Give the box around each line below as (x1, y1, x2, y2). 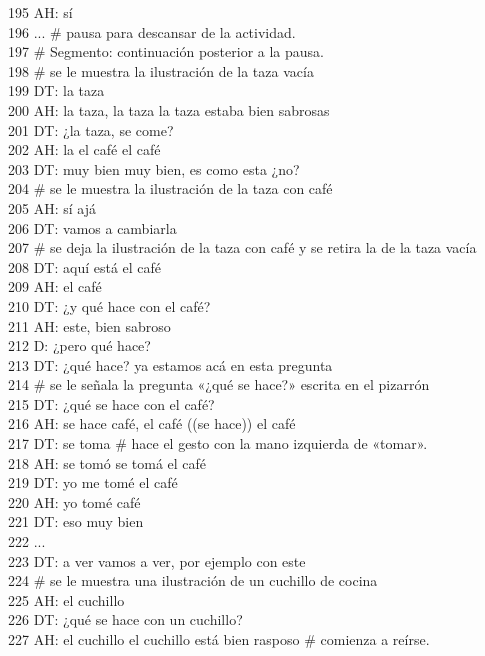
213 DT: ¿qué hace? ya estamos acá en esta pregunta (8, 354, 333, 375)
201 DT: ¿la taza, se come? (8, 119, 174, 140)
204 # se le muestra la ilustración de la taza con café (8, 178, 333, 199)
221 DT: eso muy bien (8, 511, 144, 532)
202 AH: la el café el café (8, 139, 161, 160)
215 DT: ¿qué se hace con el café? (8, 393, 215, 414)
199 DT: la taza (8, 80, 105, 101)
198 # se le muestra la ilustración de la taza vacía (8, 60, 314, 81)
